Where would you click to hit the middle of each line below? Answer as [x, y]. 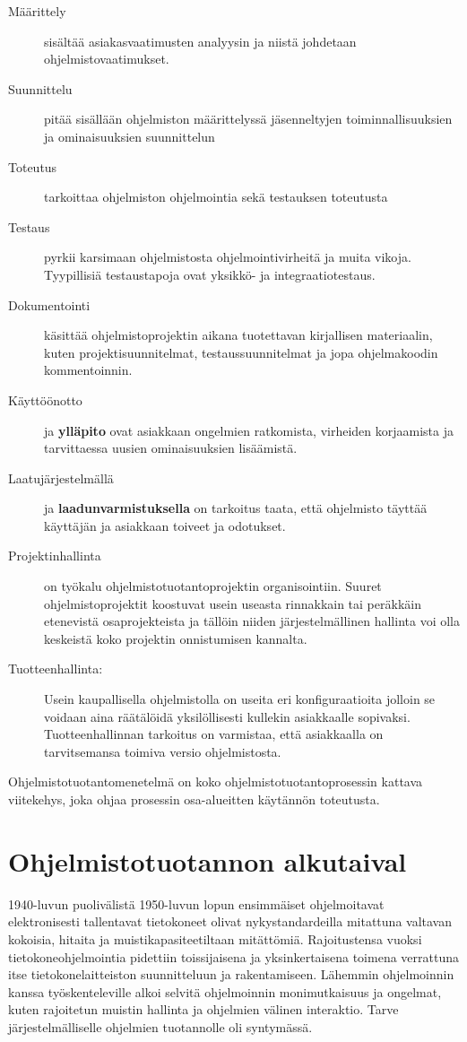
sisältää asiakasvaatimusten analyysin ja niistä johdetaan [200, 41]
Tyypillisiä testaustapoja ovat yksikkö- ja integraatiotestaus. [210, 274]
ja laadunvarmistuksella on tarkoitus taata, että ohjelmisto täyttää [236, 508]
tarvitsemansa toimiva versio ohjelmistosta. [163, 751]
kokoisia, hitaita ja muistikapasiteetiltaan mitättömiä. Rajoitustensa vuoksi [215, 938]
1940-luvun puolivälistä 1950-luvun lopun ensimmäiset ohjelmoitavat [196, 903]
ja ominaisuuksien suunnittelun [130, 136]
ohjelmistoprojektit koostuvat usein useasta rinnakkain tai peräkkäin [233, 603]
